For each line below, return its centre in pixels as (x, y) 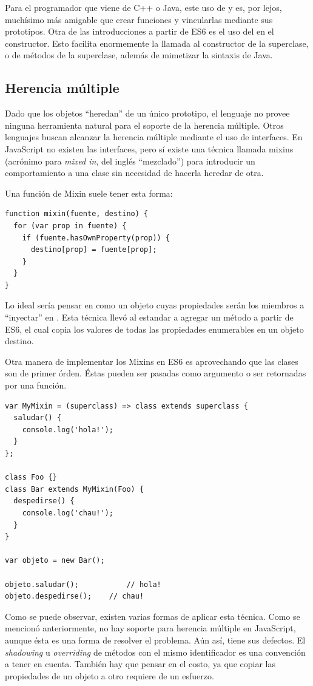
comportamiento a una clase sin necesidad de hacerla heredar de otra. (134, 173)
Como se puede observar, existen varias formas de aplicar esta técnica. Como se (153, 616)
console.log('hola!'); (68, 430)
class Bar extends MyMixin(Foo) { (75, 489)
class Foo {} (31, 477)
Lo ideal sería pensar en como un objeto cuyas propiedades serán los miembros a (155, 305)
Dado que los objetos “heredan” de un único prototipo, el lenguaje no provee (147, 113)
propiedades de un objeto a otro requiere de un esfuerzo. (109, 675)
